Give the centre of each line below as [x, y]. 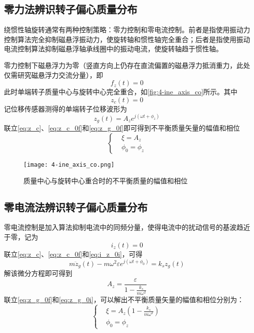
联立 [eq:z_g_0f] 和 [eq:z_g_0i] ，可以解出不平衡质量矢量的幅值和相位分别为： [124, 300]
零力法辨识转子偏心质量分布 [71, 9]
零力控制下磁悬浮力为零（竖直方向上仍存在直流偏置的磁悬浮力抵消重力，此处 [127, 65]
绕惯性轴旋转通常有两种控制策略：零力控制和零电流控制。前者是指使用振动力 [127, 30]
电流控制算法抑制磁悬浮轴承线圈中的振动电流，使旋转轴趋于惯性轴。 [113, 49]
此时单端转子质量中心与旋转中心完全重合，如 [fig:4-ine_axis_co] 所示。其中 [121, 92]
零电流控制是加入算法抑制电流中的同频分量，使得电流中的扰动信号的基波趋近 [127, 227]
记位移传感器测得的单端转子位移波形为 [65, 108]
